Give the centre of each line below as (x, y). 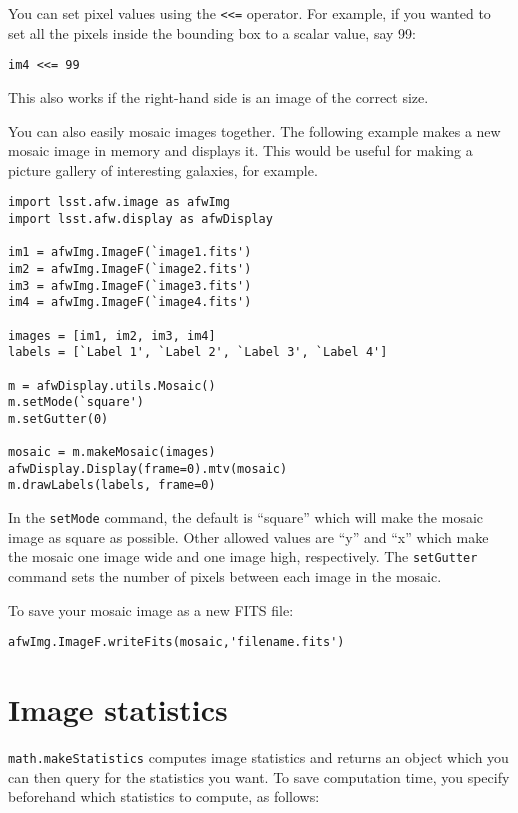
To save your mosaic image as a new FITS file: (151, 609)
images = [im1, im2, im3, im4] (112, 335)
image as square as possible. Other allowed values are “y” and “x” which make (248, 536)
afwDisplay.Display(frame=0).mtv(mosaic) (148, 468)
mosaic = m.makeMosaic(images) (112, 452)
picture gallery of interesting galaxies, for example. (163, 169)
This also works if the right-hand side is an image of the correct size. (218, 96)
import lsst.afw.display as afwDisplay (140, 218)
